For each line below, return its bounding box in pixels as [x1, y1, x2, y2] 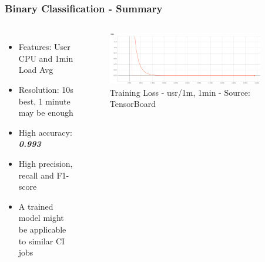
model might [18, 211, 64, 224]
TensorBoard [109, 98, 156, 110]
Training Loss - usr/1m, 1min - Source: [109, 86, 250, 98]
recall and [18, 169, 54, 181]
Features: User [18, 41, 71, 53]
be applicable [18, 223, 66, 235]
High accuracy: [18, 126, 72, 138]
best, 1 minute [18, 95, 71, 107]
